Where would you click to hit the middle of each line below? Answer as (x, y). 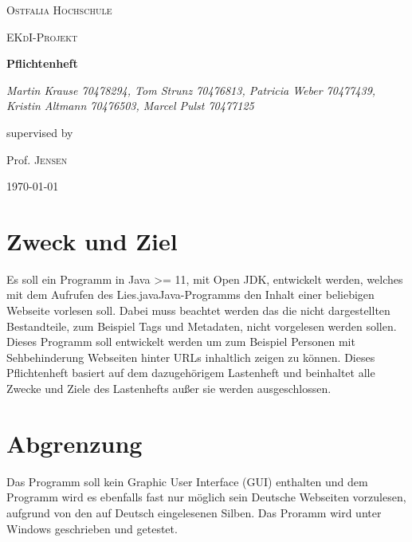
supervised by (40, 132)
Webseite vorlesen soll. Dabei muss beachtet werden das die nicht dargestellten (198, 310)
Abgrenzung (75, 443)
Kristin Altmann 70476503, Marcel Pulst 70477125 (130, 106)
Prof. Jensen (37, 159)
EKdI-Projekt (42, 36)
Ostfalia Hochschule (59, 10)
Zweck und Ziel (92, 240)
